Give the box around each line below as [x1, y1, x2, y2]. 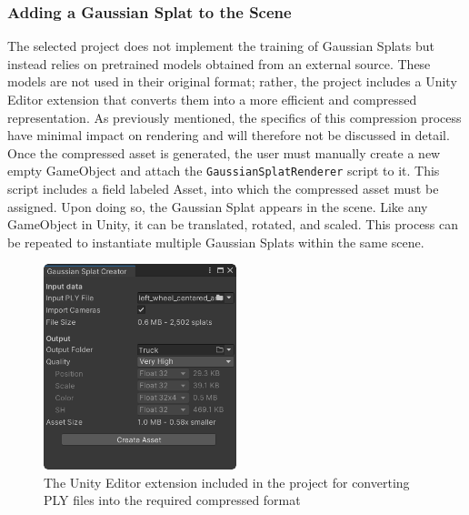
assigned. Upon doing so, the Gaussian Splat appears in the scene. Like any [7, 197, 428, 216]
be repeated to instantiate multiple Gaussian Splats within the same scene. [7, 232, 424, 251]
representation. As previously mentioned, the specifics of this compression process [7, 107, 462, 126]
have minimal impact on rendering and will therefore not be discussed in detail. [7, 126, 450, 145]
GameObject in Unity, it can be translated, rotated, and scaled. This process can [7, 215, 459, 234]
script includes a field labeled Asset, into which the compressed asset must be [7, 179, 439, 198]
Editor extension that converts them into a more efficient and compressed [7, 90, 417, 108]
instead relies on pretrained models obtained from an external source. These [7, 54, 431, 73]
